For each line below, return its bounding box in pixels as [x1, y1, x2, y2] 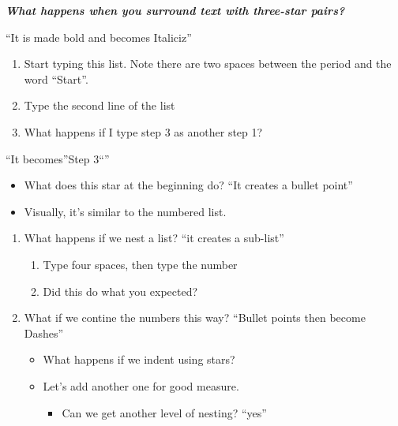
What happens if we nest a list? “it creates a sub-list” [24, 230, 284, 246]
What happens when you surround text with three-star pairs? [6, 2, 345, 18]
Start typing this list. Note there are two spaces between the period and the [24, 55, 392, 72]
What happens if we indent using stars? [43, 351, 235, 368]
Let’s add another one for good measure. [43, 377, 239, 394]
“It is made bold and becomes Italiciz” [6, 28, 192, 45]
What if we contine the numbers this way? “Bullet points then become [24, 309, 366, 326]
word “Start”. [24, 70, 88, 87]
